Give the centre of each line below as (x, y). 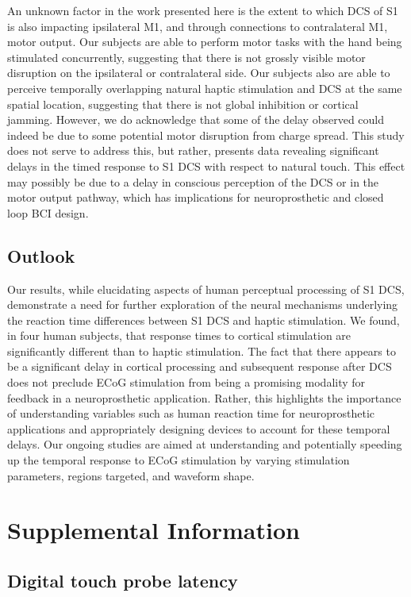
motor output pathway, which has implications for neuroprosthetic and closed (196, 197)
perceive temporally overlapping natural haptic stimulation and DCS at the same (205, 88)
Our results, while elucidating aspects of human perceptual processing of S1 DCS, (206, 289)
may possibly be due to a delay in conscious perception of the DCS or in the (193, 181)
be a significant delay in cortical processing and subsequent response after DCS (200, 366)
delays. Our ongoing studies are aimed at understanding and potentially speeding (205, 444)
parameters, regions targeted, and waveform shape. (131, 475)
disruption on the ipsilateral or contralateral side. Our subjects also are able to (199, 73)
